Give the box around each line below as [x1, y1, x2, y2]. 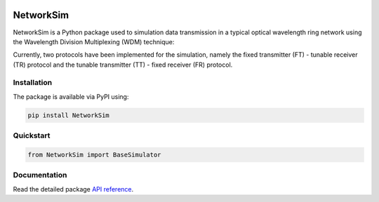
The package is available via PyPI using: [13, 92, 129, 101]
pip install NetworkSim [27, 111, 110, 119]
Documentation [13, 170, 67, 180]
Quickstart [13, 130, 51, 140]
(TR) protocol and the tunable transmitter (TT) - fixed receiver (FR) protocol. [13, 60, 233, 69]
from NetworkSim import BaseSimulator [27, 151, 161, 159]
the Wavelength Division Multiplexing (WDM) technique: [13, 37, 175, 46]
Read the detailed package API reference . [13, 184, 134, 193]
